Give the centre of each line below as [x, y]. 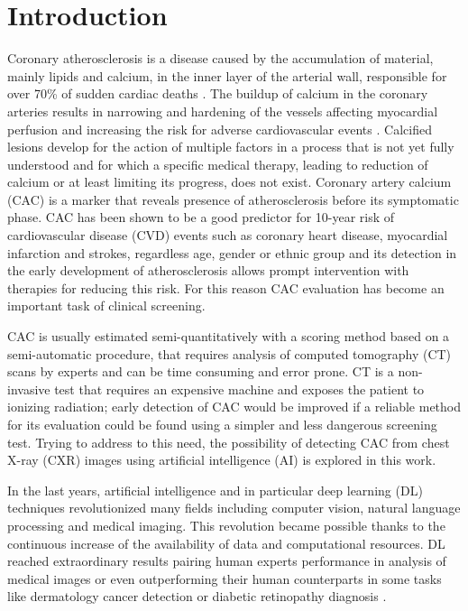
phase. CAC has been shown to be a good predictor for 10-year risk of [201, 217]
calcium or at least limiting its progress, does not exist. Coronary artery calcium [229, 182]
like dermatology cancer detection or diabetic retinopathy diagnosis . [197, 596]
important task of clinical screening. [106, 305]
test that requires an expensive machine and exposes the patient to [239, 389]
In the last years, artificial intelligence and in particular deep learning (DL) [215, 490]
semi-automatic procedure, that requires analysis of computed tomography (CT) [229, 353]
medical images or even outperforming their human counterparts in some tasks [225, 578]
